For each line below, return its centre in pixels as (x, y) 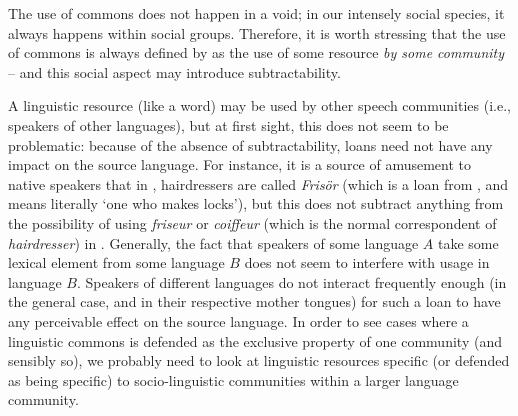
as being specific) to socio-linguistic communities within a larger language (233, 379)
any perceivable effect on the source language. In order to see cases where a (238, 320)
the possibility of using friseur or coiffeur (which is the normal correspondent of (252, 222)
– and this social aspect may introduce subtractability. (174, 71)
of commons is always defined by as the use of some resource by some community (256, 52)
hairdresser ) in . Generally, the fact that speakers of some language (213, 242)
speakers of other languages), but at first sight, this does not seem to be (228, 124)
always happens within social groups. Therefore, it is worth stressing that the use (257, 32)
